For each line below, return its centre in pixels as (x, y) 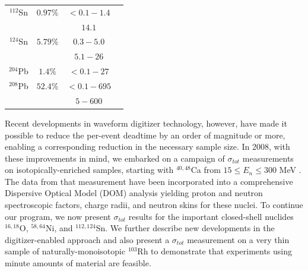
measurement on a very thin (238, 239)
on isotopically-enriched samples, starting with (89, 170)
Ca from (206, 170)
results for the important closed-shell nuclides (211, 216)
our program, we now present (58, 216)
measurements (268, 158)
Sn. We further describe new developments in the (185, 228)
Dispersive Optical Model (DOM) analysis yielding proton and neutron (134, 193)
